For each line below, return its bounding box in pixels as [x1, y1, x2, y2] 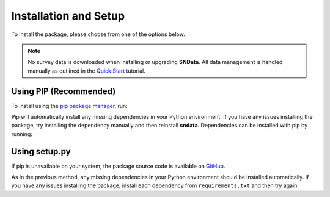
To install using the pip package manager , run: [11, 102, 128, 109]
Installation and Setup [11, 9, 125, 23]
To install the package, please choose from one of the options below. [11, 30, 186, 38]
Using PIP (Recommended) [11, 86, 116, 96]
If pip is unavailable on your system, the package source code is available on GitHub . [11, 162, 226, 170]
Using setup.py [11, 146, 71, 157]
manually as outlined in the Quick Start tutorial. [28, 67, 146, 74]
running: [11, 130, 33, 137]
